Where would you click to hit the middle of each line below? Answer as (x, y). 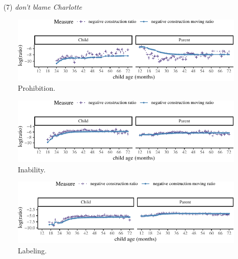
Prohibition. (37, 88)
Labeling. (32, 250)
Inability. (32, 169)
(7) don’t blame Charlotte (43, 7)
